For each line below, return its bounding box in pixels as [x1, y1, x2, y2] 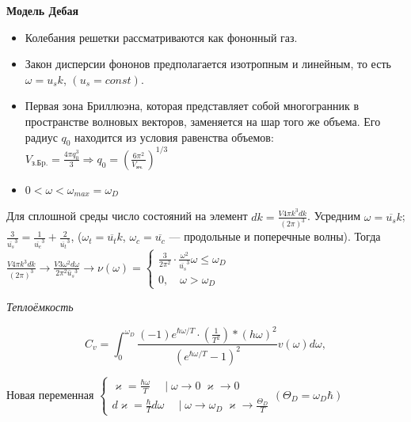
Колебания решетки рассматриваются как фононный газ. [25, 29, 298, 45]
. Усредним [307, 207, 361, 224]
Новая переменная [6, 386, 94, 402]
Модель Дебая [6, 2, 79, 18]
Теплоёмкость [6, 298, 74, 315]
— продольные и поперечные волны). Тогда [169, 228, 381, 245]
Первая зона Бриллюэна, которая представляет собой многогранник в [25, 97, 360, 114]
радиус [25, 128, 58, 145]
